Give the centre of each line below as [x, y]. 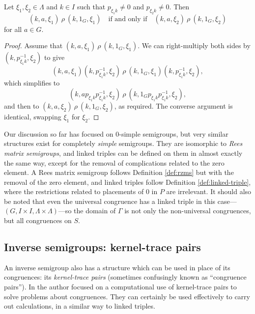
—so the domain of [87, 211]
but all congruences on [38, 220]
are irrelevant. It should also [209, 191]
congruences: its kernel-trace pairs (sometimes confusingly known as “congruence [125, 277]
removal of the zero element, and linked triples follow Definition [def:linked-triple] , [127, 182]
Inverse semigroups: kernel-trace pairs [102, 247]
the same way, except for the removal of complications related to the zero [114, 162]
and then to [22, 105]
